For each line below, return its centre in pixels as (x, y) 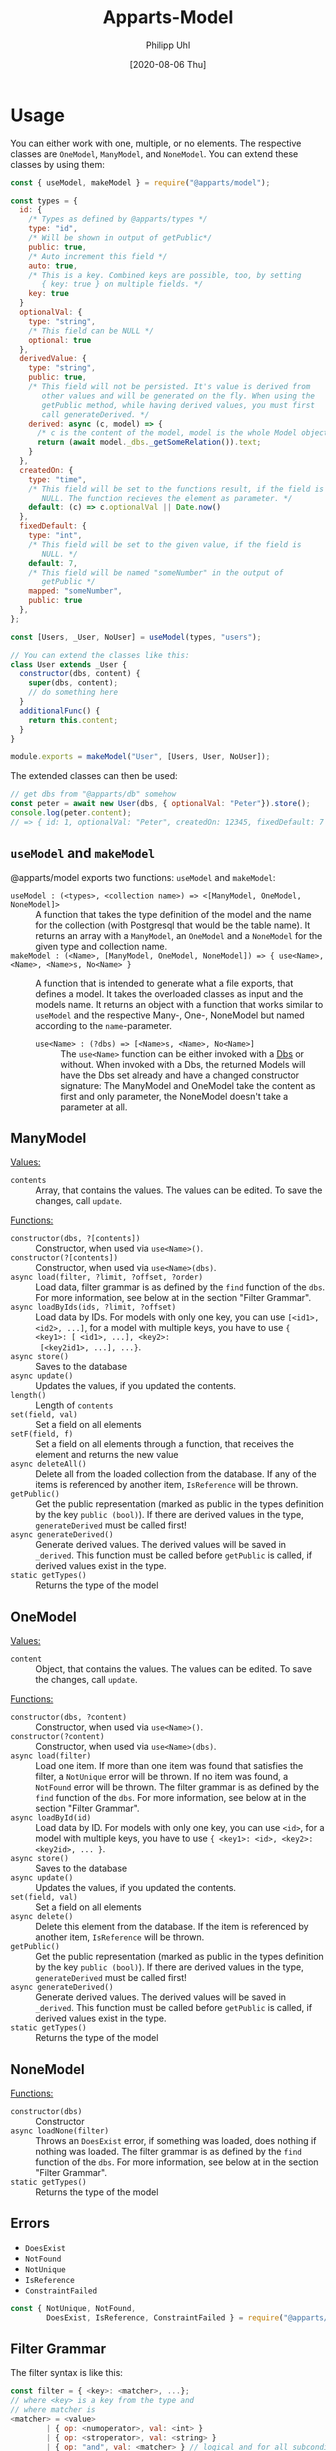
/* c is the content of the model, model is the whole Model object (182, 433)
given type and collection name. (101, 946)
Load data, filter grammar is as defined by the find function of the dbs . (180, 1287)
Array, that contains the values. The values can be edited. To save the (179, 1190)
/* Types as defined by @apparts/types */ (118, 219)
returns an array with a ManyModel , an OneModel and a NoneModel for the (179, 935)
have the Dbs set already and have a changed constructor (180, 1075)
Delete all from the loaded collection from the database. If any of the (176, 1474)
